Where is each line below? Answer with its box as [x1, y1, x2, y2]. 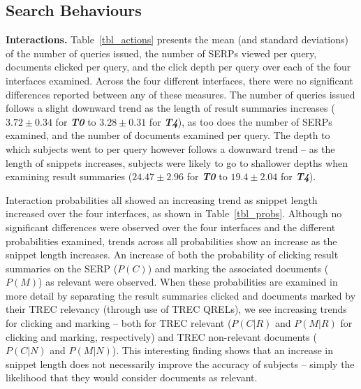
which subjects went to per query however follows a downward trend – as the [6, 141, 335, 156]
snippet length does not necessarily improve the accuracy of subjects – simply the [6, 356, 355, 371]
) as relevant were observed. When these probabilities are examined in [38, 274, 338, 289]
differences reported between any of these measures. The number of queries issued [6, 87, 355, 101]
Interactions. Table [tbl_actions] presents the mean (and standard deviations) [6, 32, 349, 47]
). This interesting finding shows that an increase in [112, 343, 334, 358]
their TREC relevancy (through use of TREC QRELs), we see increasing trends [6, 302, 347, 316]
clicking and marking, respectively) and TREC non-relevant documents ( [6, 329, 317, 344]
